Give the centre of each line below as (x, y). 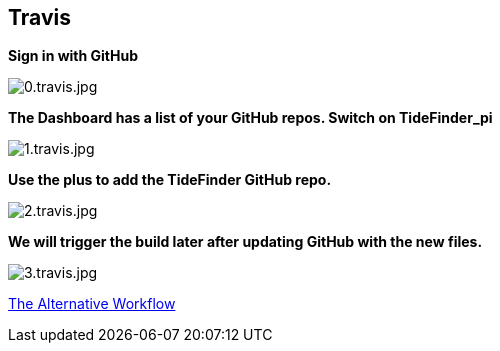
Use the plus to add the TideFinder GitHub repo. (170, 180)
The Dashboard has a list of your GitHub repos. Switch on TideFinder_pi (250, 118)
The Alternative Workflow (92, 304)
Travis (39, 17)
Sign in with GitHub (73, 56)
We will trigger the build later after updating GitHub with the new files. (245, 242)
